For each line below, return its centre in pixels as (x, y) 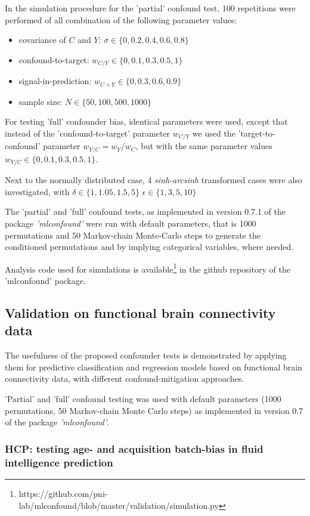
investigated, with (37, 191)
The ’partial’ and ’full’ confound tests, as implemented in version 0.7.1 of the (145, 211)
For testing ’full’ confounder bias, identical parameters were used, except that (146, 121)
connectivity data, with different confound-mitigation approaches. (125, 378)
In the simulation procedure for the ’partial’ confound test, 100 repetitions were (150, 8)
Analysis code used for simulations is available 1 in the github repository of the (148, 268)
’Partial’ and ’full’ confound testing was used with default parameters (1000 (143, 399)
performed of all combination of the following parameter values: (121, 19)
